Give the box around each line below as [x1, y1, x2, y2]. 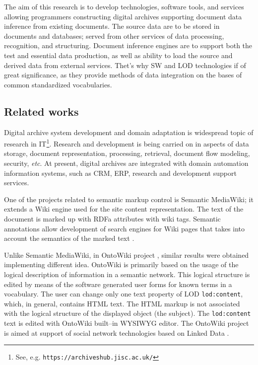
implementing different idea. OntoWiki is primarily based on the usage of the [4, 259, 239, 270]
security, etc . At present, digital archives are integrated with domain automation [4, 157, 249, 168]
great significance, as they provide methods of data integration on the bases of [4, 70, 242, 80]
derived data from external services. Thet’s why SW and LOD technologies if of [4, 60, 246, 70]
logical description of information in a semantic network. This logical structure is [4, 269, 250, 279]
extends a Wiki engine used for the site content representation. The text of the [4, 204, 244, 214]
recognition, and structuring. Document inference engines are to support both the [4, 40, 253, 51]
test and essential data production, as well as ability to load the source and [4, 50, 233, 60]
